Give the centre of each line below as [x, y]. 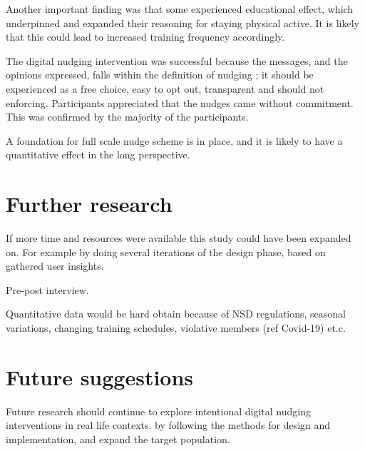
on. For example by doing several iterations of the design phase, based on [166, 252]
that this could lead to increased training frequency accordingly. [145, 37]
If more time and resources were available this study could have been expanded [179, 238]
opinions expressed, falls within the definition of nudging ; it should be [160, 75]
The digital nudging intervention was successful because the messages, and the [177, 60]
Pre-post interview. [47, 289]
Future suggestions [100, 376]
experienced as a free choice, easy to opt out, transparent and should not [165, 88]
